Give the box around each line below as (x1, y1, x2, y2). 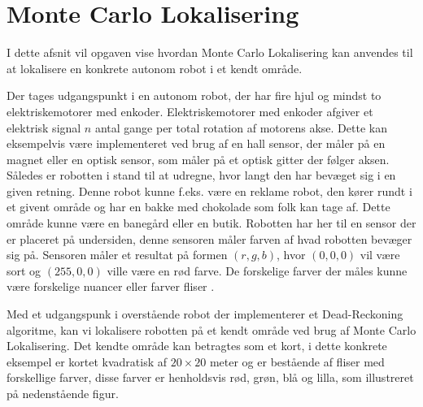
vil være (360, 246, 400, 263)
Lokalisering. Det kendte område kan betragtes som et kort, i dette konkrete (7, 337, 387, 354)
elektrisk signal (7, 119, 81, 136)
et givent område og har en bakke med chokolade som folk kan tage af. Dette (7, 198, 390, 215)
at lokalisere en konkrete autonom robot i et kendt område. (7, 59, 303, 76)
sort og (7, 262, 41, 279)
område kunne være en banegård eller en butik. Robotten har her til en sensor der (7, 214, 416, 232)
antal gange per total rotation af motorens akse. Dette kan (94, 119, 387, 136)
